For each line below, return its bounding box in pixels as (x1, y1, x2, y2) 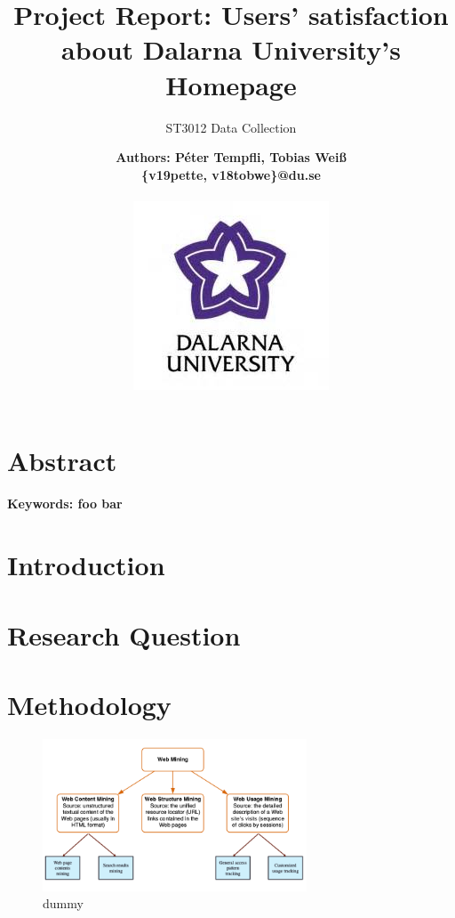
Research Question (7, 616, 241, 653)
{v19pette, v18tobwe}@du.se (141, 165, 321, 183)
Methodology (7, 686, 172, 722)
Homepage (165, 66, 297, 102)
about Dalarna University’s (61, 31, 401, 68)
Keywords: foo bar (7, 494, 123, 513)
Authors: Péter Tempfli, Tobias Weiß (116, 148, 347, 167)
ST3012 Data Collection (165, 118, 297, 136)
